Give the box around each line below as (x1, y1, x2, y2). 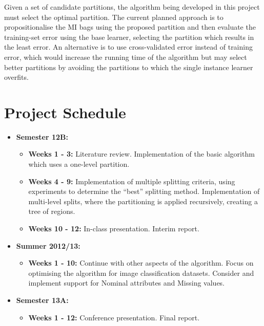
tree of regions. (28, 206, 75, 216)
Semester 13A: (16, 295, 69, 305)
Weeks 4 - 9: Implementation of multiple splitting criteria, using (28, 176, 235, 186)
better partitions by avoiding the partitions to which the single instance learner (4, 61, 253, 72)
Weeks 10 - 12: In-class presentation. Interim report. (28, 223, 199, 234)
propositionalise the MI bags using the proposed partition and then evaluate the (4, 21, 256, 32)
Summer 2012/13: (16, 240, 80, 251)
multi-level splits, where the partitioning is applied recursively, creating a (28, 195, 258, 206)
